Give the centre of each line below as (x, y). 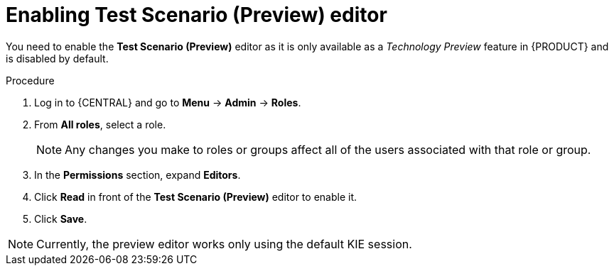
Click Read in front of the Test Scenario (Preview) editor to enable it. (195, 197)
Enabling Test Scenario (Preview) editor (196, 15)
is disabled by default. (57, 58)
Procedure (30, 80)
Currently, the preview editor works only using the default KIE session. (224, 244)
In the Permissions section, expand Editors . (138, 175)
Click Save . (61, 219)
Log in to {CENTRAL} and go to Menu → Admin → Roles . (168, 102)
